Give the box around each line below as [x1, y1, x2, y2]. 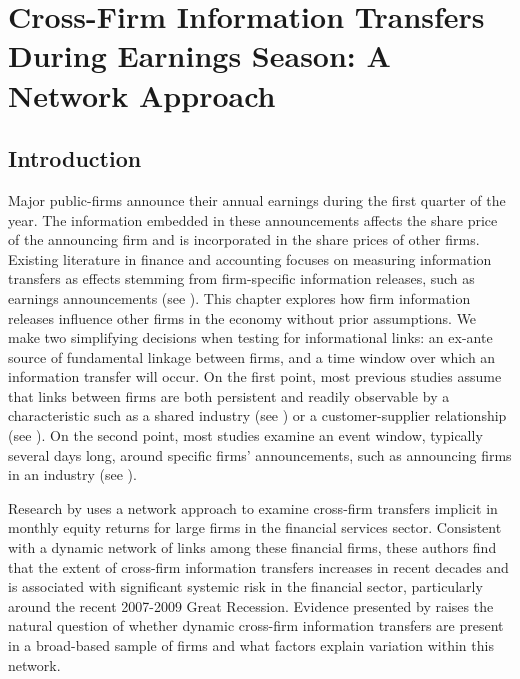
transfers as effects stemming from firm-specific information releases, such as [8, 268, 475, 289]
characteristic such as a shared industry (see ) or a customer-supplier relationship [8, 405, 507, 426]
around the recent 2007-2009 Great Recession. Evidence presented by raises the [8, 595, 494, 616]
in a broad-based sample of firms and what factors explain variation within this [8, 635, 494, 656]
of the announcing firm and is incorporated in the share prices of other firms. [8, 229, 480, 250]
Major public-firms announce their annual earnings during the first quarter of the [8, 189, 506, 210]
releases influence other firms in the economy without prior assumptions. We [8, 307, 477, 328]
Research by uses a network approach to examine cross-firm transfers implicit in [8, 497, 498, 518]
